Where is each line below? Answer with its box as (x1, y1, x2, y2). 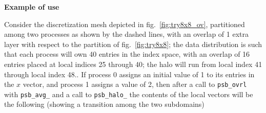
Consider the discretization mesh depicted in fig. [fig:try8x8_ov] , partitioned (4, 18, 245, 29)
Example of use (4, 2, 59, 12)
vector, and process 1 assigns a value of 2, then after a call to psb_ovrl (23, 79, 247, 89)
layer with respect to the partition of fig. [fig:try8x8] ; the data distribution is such (4, 38, 262, 49)
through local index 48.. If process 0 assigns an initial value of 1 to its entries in (4, 69, 255, 79)
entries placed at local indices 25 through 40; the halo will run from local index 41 (4, 58, 262, 69)
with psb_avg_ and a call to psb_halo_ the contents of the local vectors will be (4, 88, 253, 99)
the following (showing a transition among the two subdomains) (4, 99, 204, 109)
